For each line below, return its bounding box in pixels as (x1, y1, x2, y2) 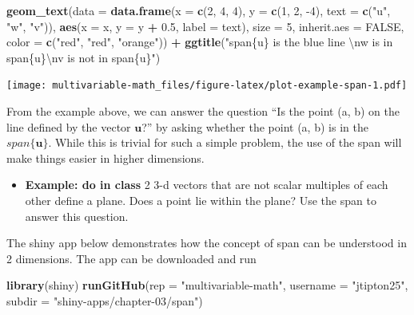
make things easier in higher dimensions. (6, 149, 205, 166)
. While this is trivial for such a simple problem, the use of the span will (48, 134, 402, 151)
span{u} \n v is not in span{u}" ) (6, 49, 161, 65)
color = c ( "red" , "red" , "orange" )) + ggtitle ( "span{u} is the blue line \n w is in (6, 33, 393, 50)
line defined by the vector (6, 118, 131, 135)
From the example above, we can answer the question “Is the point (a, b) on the (6, 103, 400, 120)
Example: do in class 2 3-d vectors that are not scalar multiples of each (25, 176, 388, 193)
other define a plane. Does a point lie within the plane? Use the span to (25, 192, 376, 208)
